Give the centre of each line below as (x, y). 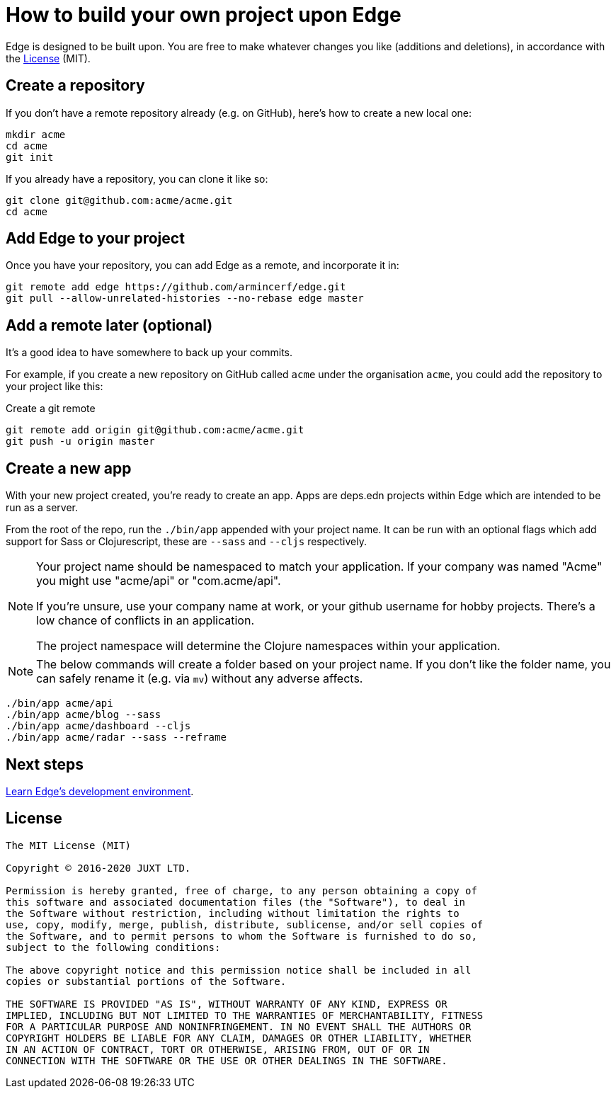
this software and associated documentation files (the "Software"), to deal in (236, 902)
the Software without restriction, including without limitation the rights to (233, 913)
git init (30, 157)
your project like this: (55, 387)
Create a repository (75, 86)
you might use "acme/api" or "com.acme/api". (159, 581)
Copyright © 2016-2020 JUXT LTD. (98, 868)
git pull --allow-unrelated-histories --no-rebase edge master (185, 298)
